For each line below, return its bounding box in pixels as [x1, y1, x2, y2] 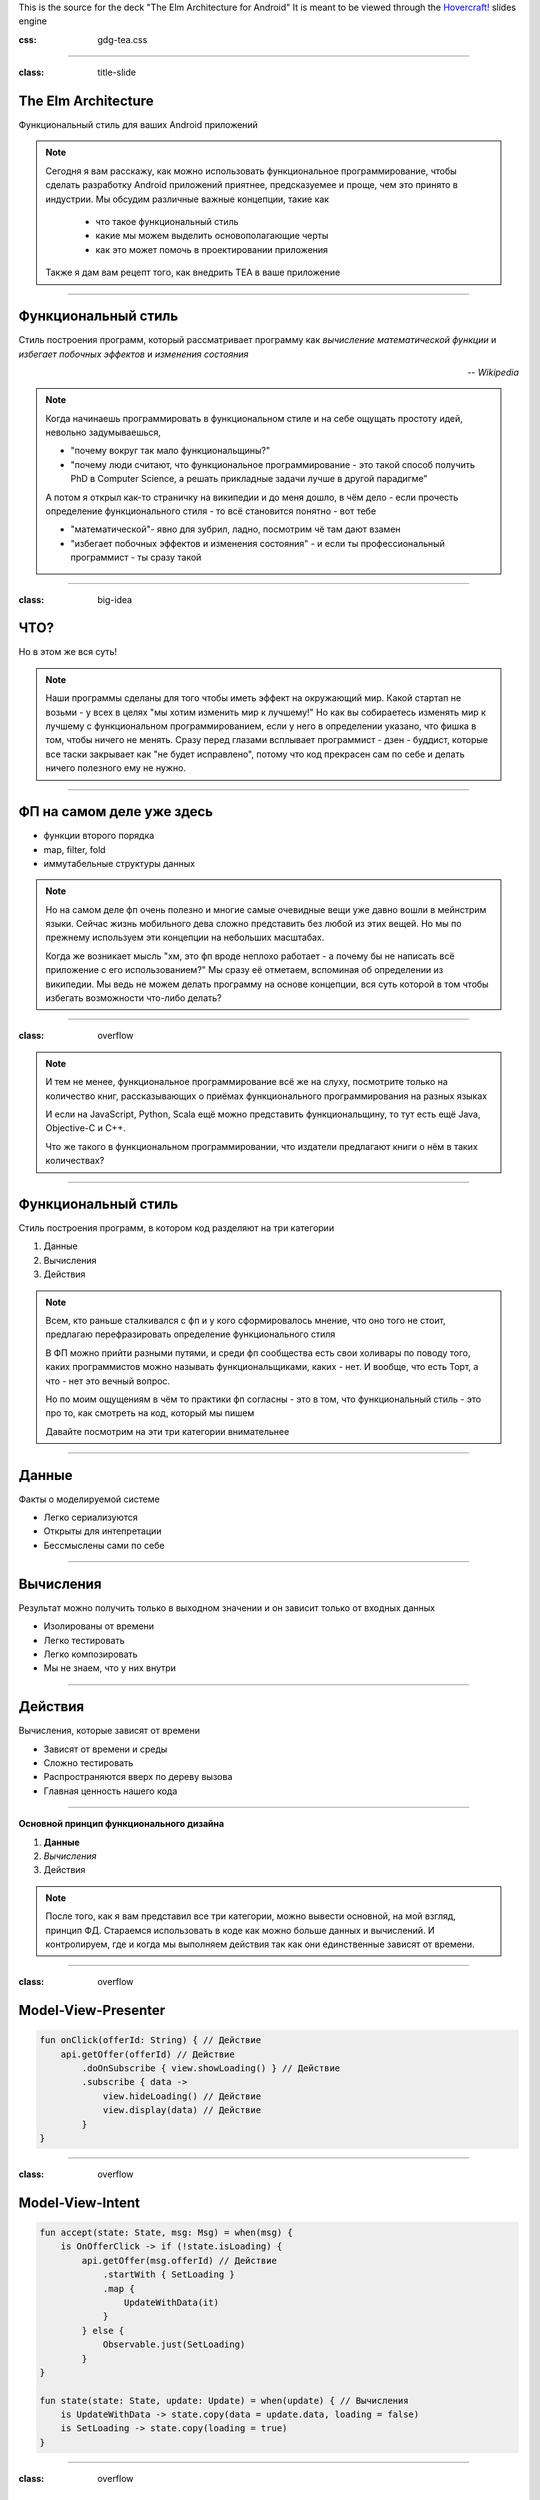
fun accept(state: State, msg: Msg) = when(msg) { [39, 2227, 294, 2238]
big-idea [97, 593, 133, 605]
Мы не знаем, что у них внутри [43, 1662, 177, 1674]
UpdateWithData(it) [123, 2296, 220, 2308]
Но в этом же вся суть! [18, 646, 118, 658]
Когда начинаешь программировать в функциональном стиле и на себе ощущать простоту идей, [45, 412, 464, 424]
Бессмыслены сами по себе [43, 1539, 165, 1551]
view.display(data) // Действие [102, 2105, 262, 2116]
